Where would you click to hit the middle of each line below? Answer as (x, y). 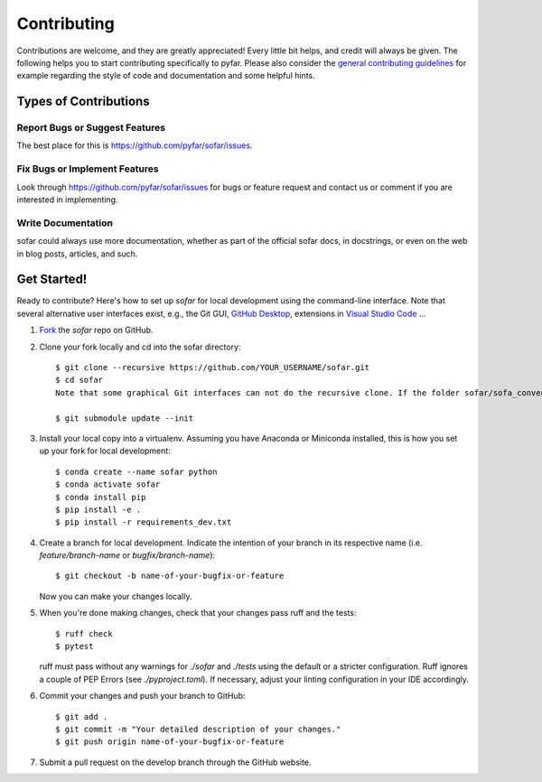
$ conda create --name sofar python (136, 471)
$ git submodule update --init (125, 418)
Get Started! (52, 279)
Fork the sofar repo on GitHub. (96, 330)
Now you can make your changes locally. (116, 596)
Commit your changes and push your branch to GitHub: (142, 696)
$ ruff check (84, 633)
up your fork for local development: (105, 451)
